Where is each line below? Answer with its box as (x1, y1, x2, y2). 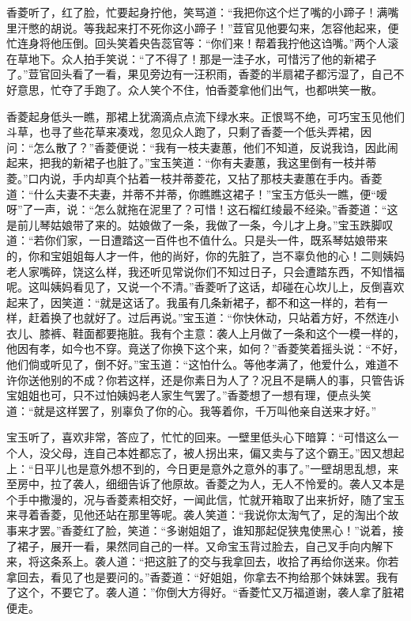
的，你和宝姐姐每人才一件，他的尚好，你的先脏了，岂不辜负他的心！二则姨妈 (6, 247, 405, 263)
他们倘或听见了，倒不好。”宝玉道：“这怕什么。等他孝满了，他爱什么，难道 (6, 356, 388, 373)
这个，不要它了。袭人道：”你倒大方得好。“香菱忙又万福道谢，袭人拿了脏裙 (17, 584, 405, 600)
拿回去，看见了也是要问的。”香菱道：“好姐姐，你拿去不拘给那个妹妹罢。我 (6, 568, 388, 585)
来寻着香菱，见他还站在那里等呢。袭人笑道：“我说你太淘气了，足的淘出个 (6, 506, 388, 523)
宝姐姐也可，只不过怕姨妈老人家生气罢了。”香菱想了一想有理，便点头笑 (6, 387, 371, 403)
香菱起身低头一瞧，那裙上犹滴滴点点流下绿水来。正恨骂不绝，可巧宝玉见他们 (6, 108, 405, 124)
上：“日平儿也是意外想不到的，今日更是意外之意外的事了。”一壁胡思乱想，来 (6, 460, 399, 476)
